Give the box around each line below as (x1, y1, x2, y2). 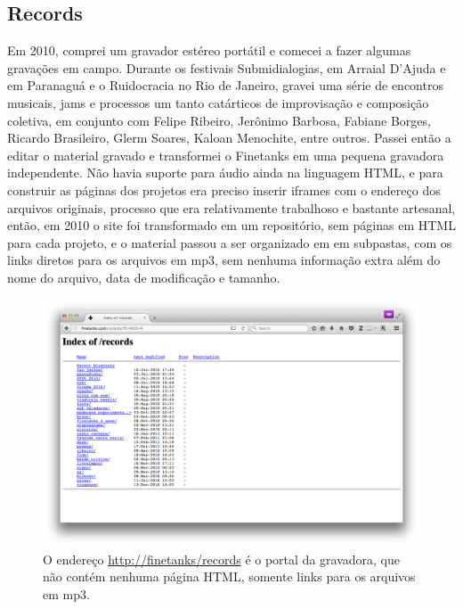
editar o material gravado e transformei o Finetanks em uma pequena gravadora (7, 145, 444, 164)
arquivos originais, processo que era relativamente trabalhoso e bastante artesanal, (7, 198, 456, 217)
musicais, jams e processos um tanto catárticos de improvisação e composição (7, 93, 429, 111)
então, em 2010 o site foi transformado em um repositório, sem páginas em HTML (7, 216, 456, 235)
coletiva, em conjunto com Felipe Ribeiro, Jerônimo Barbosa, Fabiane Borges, (7, 111, 431, 129)
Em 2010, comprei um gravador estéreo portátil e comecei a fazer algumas (7, 41, 411, 60)
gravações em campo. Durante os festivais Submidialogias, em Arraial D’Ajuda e (7, 58, 446, 77)
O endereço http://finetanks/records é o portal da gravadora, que (43, 549, 400, 568)
